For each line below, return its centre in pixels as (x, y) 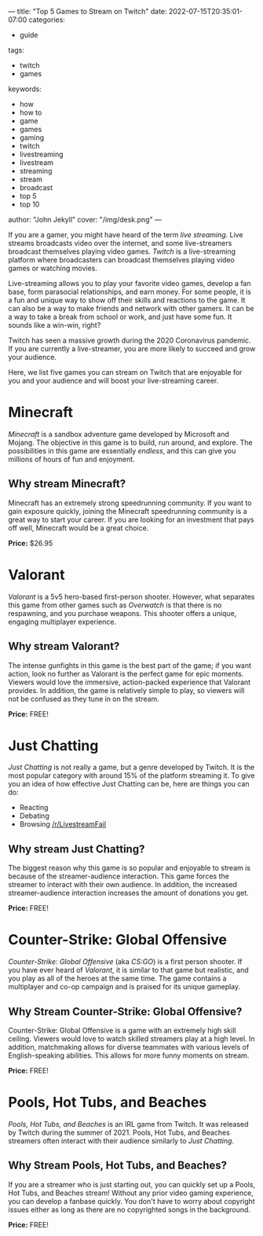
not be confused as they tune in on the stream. (84, 699)
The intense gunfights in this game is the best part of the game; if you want (130, 665)
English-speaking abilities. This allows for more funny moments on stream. (129, 1055)
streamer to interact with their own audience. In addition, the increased (123, 885)
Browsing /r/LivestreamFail (63, 824)
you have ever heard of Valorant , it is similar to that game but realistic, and (128, 970)
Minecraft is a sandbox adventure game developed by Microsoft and (119, 434)
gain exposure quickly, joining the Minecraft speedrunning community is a (128, 511)
